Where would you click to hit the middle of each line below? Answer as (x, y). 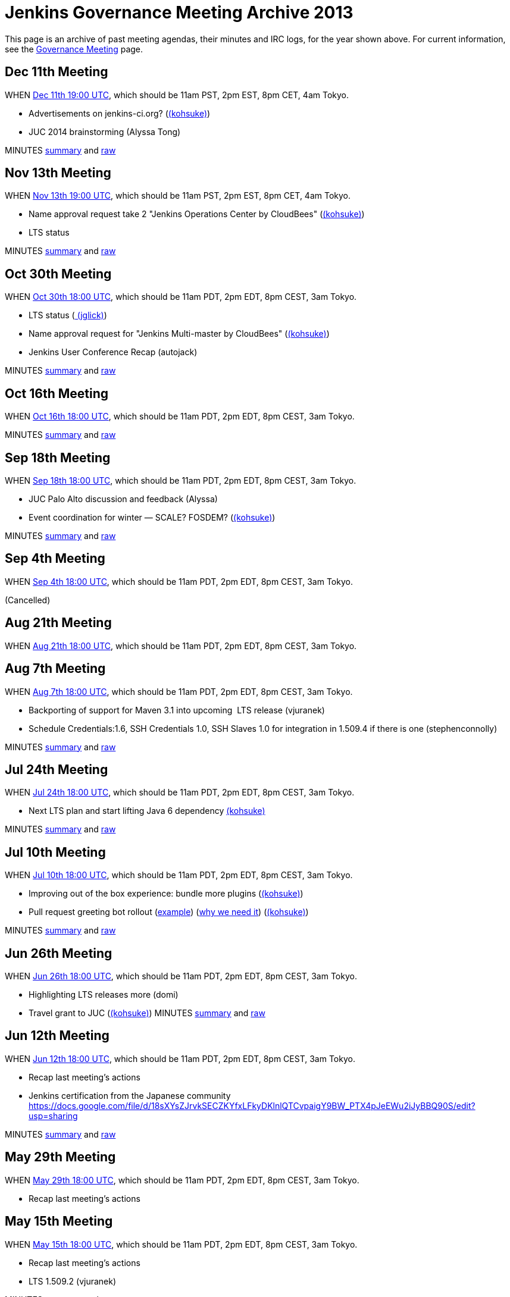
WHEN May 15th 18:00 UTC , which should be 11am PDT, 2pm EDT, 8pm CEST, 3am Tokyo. (181, 1244)
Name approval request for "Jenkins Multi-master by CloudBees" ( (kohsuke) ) (179, 334)
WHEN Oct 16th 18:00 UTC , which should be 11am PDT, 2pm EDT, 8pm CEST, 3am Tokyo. (180, 416)
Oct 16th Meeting (57, 393)
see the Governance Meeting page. (74, 49)
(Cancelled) (28, 600)
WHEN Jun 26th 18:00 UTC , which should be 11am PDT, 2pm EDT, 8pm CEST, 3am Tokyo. (181, 976)
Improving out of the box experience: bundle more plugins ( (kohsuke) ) (166, 894)
